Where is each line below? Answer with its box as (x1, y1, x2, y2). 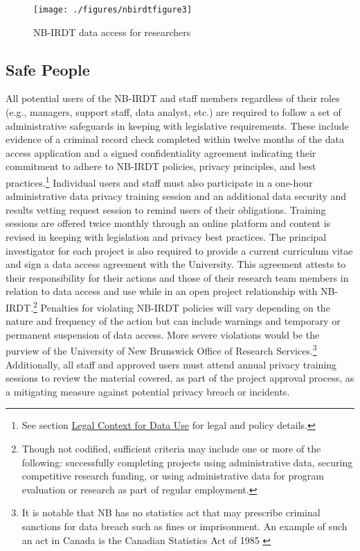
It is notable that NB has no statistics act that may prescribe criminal (21, 505, 321, 520)
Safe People (6, 58, 90, 80)
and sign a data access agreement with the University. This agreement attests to (6, 257, 346, 271)
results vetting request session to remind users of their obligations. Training (6, 202, 326, 217)
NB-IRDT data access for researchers (33, 24, 191, 39)
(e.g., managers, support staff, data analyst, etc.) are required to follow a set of (6, 105, 341, 119)
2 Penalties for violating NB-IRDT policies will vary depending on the (33, 298, 330, 314)
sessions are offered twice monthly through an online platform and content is (6, 216, 331, 230)
